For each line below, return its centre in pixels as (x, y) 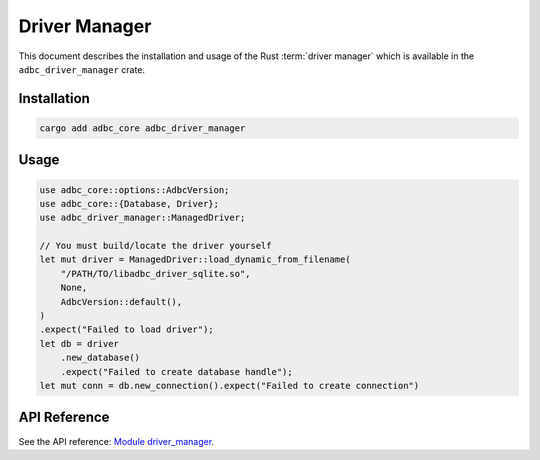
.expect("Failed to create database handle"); (177, 371)
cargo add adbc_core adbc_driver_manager (142, 128)
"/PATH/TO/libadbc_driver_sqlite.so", (155, 273)
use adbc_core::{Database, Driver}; (129, 203)
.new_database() (100, 358)
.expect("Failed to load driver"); (126, 329)
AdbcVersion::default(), (121, 301)
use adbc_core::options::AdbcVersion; (134, 189)
